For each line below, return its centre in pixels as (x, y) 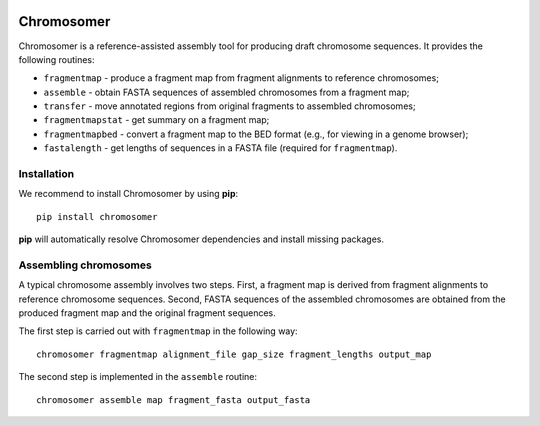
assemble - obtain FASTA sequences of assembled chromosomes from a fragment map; (226, 92)
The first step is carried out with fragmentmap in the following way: (158, 331)
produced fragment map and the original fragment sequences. (147, 313)
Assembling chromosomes (85, 265)
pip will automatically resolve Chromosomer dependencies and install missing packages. (201, 239)
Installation (46, 174)
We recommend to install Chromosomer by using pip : (128, 194)
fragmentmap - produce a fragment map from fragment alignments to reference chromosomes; (241, 78)
